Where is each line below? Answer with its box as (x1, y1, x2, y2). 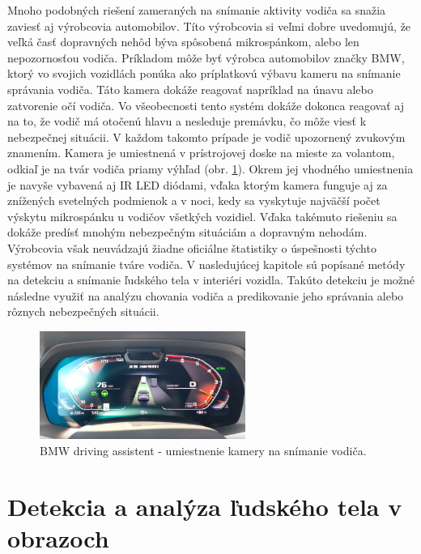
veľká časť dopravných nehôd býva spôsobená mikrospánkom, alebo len (7, 33, 359, 50)
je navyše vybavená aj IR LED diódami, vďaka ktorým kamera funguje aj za (7, 176, 388, 193)
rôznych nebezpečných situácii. (7, 303, 159, 320)
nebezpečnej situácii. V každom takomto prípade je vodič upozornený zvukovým (7, 128, 406, 145)
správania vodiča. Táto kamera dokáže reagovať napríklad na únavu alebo (7, 80, 373, 97)
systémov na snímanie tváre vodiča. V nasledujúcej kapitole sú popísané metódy (7, 255, 406, 272)
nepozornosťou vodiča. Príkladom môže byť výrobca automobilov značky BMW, (7, 49, 405, 66)
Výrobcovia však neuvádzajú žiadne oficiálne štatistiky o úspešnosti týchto (7, 239, 376, 256)
